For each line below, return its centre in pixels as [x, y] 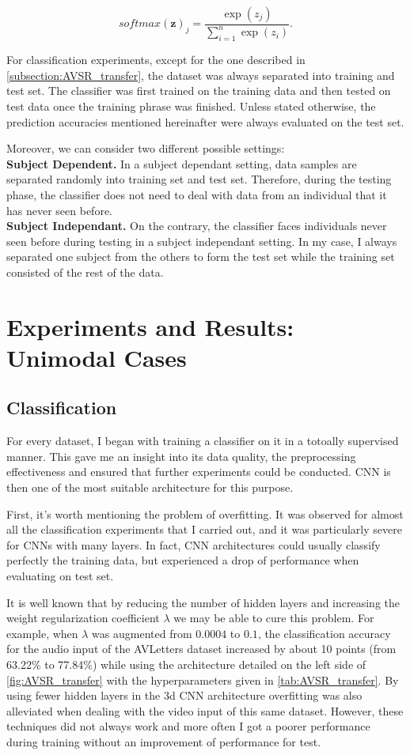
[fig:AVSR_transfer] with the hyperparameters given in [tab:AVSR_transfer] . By [203, 679]
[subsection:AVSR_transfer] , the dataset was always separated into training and [201, 75]
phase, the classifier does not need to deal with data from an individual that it [197, 194]
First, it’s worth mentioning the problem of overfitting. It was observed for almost [205, 513]
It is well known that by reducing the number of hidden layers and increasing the [203, 602]
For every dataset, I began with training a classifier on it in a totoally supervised [203, 441]
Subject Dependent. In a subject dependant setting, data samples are [182, 163]
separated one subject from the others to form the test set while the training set [201, 257]
